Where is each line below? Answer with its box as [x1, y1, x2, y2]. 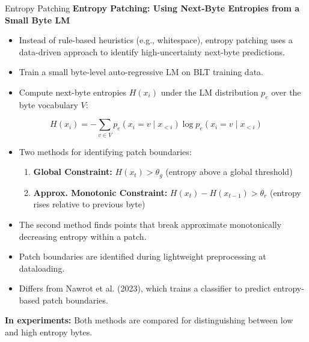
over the [271, 85, 301, 98]
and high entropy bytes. [5, 326, 93, 338]
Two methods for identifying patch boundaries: [19, 145, 192, 157]
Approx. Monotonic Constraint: [33, 186, 168, 198]
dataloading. [19, 261, 65, 274]
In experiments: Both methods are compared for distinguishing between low [5, 314, 293, 326]
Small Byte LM [5, 13, 70, 26]
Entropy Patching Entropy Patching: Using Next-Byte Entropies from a [5, 2, 300, 14]
